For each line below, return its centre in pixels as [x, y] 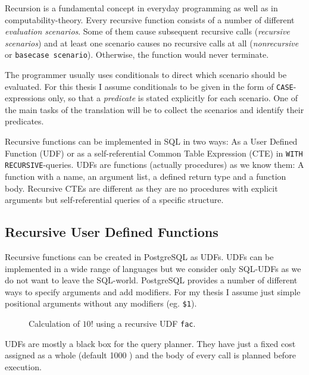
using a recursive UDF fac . [146, 323]
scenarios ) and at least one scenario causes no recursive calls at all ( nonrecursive [152, 43]
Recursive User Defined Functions [112, 232]
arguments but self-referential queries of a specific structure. [114, 200]
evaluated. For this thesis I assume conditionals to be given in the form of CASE [149, 86]
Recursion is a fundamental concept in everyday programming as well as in [141, 8]
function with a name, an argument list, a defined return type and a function [146, 176]
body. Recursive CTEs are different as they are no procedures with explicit [141, 188]
